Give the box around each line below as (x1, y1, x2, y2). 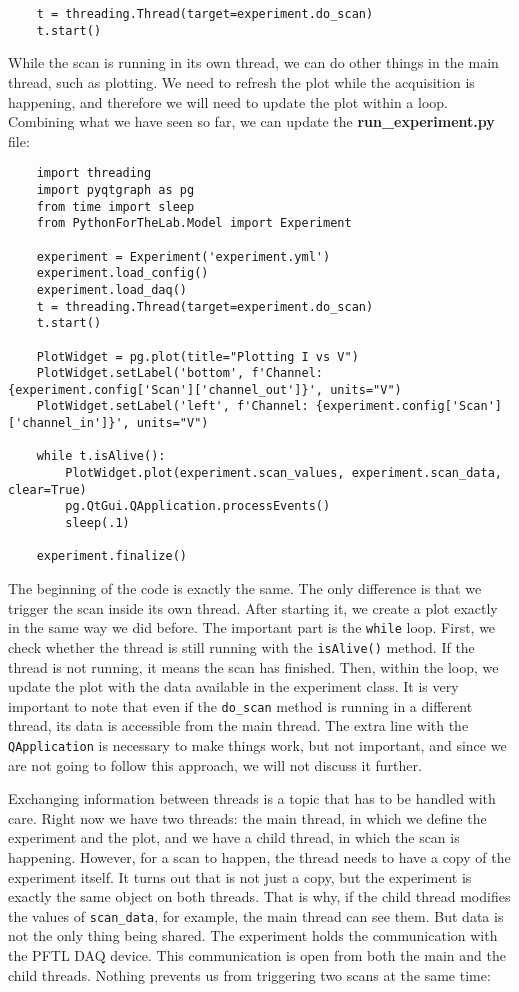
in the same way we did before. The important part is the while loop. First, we (8, 617, 496, 638)
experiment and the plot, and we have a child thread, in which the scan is (8, 827, 460, 848)
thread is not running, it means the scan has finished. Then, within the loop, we (8, 656, 499, 677)
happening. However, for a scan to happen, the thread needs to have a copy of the (8, 847, 511, 867)
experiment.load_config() (36, 266, 209, 281)
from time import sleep (36, 199, 195, 214)
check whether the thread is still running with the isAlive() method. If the (8, 636, 475, 657)
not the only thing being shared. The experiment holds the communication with (8, 925, 498, 946)
